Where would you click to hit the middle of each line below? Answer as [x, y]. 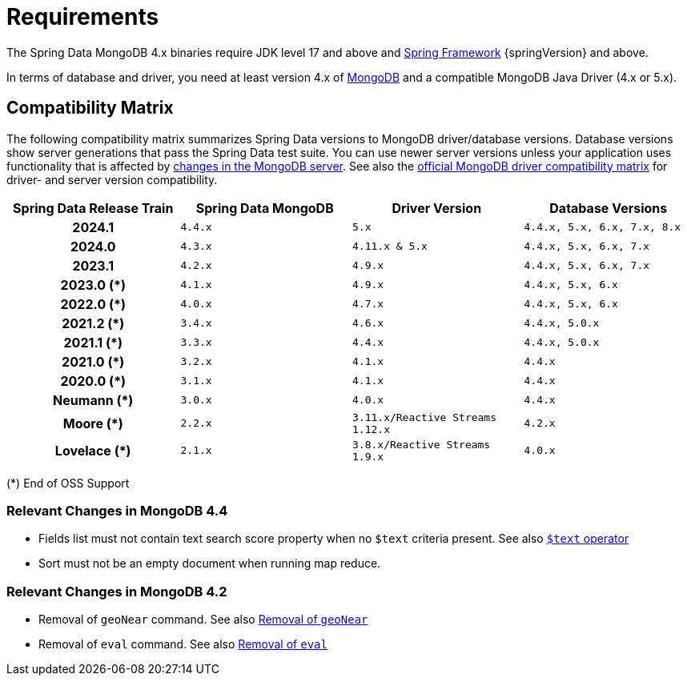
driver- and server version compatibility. [112, 179]
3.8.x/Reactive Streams [422, 444]
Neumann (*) [93, 400]
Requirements [83, 17]
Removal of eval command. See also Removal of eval [183, 644]
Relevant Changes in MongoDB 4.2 [117, 591]
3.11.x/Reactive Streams [425, 417]
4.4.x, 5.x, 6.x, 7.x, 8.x [603, 227]
